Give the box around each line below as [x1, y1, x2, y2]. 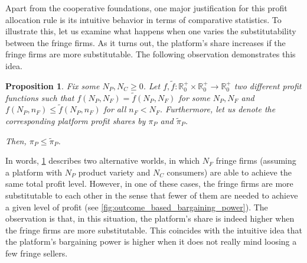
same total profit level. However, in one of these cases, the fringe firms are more [5, 177, 293, 190]
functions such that [5, 91, 74, 103]
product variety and [78, 165, 151, 178]
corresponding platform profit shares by [5, 115, 146, 126]
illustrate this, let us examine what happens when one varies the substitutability [5, 25, 296, 37]
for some [178, 91, 210, 103]
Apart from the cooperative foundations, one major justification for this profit [5, 2, 288, 14]
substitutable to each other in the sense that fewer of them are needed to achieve [5, 189, 298, 201]
